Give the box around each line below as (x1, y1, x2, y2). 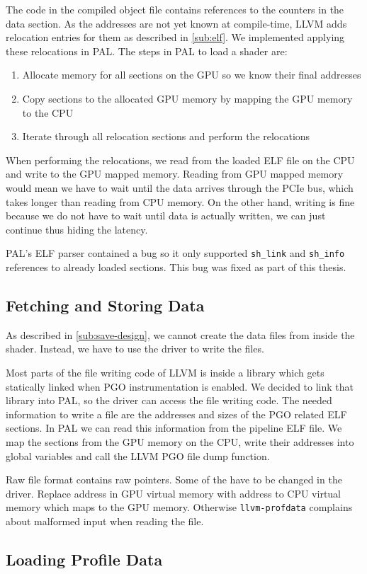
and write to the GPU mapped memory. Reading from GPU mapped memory (6, 166, 344, 181)
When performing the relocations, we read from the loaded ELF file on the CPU (6, 152, 355, 167)
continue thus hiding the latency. (6, 222, 148, 236)
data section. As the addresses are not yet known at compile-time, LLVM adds (6, 16, 347, 30)
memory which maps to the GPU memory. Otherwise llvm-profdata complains (6, 500, 353, 515)
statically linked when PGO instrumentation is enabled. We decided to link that (6, 379, 354, 394)
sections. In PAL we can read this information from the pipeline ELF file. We (6, 420, 342, 435)
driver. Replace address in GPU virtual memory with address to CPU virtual (6, 486, 341, 500)
